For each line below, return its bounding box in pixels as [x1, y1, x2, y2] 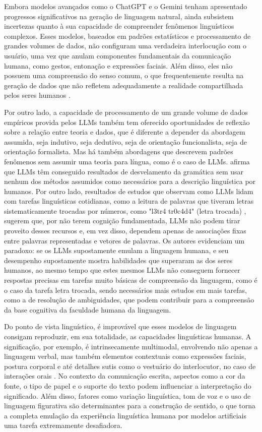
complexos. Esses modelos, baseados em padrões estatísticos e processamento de [4, 30, 251, 41]
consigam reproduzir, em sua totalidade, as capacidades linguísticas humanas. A [4, 331, 251, 341]
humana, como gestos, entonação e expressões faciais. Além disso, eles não [4, 60, 233, 71]
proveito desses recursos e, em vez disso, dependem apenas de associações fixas [4, 225, 246, 236]
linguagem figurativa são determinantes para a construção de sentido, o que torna [4, 400, 256, 411]
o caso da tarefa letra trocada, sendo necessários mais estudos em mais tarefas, [4, 284, 247, 295]
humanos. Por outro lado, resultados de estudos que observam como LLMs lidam [4, 186, 253, 196]
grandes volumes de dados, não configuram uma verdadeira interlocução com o [4, 40, 247, 51]
